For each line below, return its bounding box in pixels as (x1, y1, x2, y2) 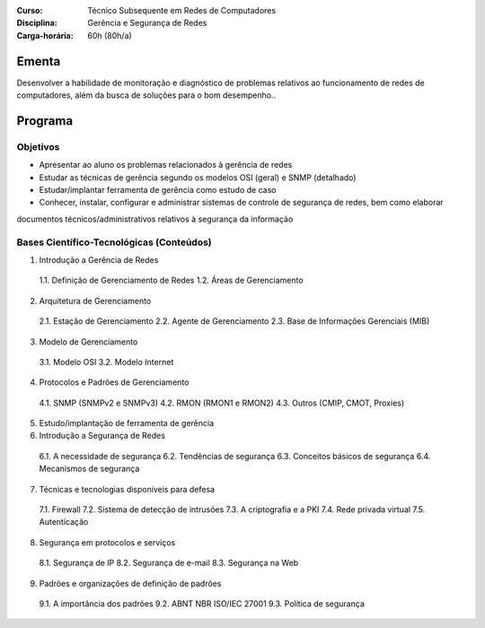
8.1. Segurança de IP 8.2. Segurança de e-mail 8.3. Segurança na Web (39, 557, 299, 569)
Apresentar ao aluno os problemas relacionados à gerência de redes (39, 160, 293, 170)
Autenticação (39, 517, 89, 528)
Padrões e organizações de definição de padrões (39, 578, 222, 589)
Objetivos (16, 140, 60, 153)
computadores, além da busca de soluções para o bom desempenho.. (16, 90, 277, 100)
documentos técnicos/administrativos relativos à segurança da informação (16, 214, 294, 224)
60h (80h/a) (87, 30, 132, 40)
